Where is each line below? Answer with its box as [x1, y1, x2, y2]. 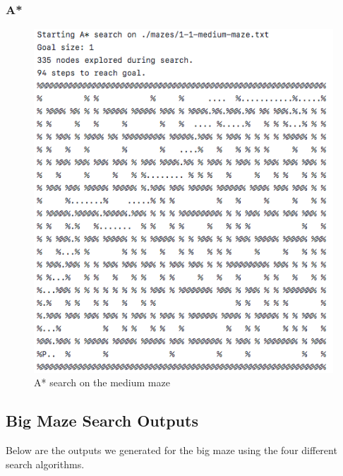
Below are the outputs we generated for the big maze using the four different [6, 442, 337, 457]
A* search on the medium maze [34, 375, 170, 390]
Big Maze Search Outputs [6, 410, 198, 432]
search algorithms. [6, 456, 85, 471]
